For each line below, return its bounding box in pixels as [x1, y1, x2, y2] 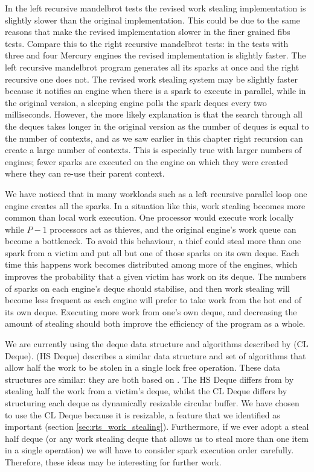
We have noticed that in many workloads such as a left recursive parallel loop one [5, 187, 307, 200]
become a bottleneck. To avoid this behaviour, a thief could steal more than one [5, 234, 301, 247]
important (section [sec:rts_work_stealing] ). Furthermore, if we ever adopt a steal [5, 420, 309, 433]
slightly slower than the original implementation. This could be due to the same [5, 13, 300, 26]
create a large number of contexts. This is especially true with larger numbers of [5, 143, 302, 156]
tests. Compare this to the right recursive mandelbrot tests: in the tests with [5, 37, 289, 49]
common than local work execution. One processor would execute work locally [5, 211, 294, 224]
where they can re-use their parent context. [5, 167, 165, 180]
